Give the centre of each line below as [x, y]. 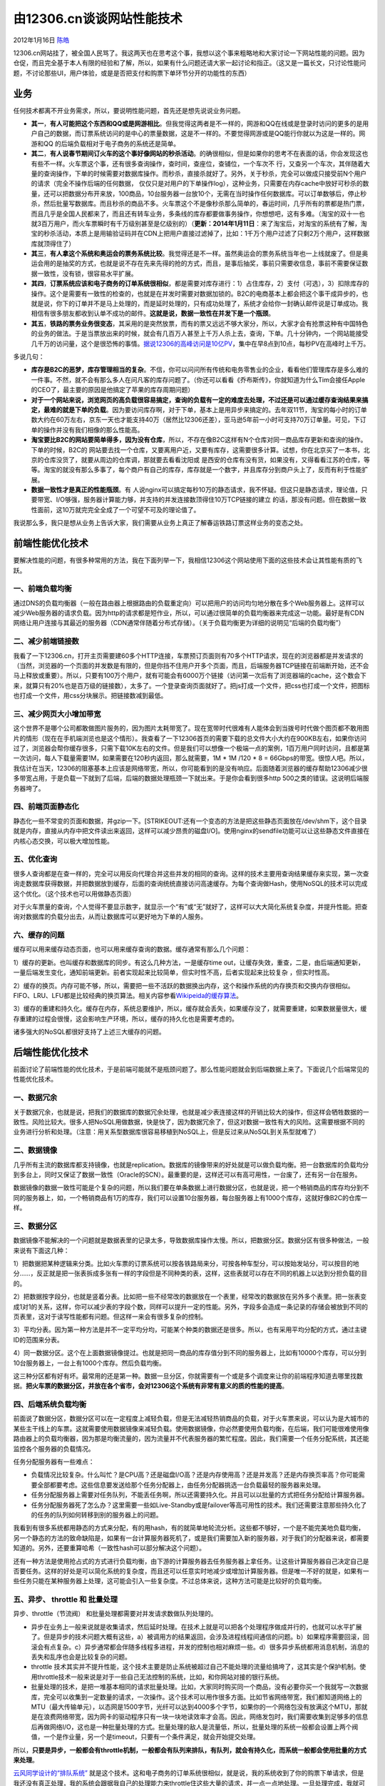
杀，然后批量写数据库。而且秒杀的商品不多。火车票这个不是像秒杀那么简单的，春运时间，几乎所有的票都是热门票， [200, 204]
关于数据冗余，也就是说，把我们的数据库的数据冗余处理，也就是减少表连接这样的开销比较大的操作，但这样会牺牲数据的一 [191, 1112]
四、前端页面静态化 [46, 807]
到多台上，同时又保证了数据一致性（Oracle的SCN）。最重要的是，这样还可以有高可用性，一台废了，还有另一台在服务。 [187, 1174]
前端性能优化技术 [51, 543]
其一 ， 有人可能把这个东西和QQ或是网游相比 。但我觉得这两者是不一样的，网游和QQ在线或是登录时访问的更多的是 [197, 124]
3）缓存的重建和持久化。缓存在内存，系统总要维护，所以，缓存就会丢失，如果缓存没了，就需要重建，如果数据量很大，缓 [190, 1009]
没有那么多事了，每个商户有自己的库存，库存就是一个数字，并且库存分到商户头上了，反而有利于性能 [215, 470]
